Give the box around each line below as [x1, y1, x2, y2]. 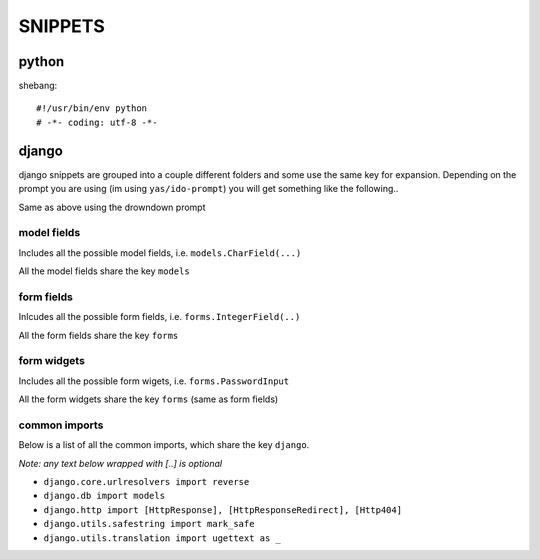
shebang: [18, 80, 58, 92]
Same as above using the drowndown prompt [18, 201, 206, 213]
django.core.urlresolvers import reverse [43, 476, 250, 488]
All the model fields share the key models [18, 265, 190, 277]
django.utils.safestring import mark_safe [43, 518, 255, 530]
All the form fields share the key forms [18, 329, 179, 341]
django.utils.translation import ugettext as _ [43, 532, 282, 544]
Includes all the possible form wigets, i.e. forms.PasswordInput [18, 375, 290, 387]
